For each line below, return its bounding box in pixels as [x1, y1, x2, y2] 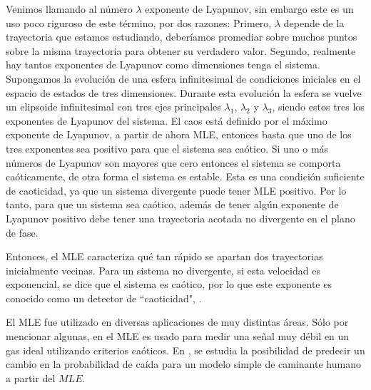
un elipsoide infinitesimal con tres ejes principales [6, 99, 221, 114]
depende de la [283, 15, 345, 30]
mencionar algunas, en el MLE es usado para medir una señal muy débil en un [6, 329, 350, 344]
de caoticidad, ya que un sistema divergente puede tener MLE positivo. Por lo [6, 183, 347, 197]
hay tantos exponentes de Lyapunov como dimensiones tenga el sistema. [6, 57, 320, 72]
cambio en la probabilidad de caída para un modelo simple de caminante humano [6, 356, 361, 371]
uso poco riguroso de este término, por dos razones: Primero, [6, 15, 272, 30]
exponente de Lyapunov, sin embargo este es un [145, 1, 354, 16]
